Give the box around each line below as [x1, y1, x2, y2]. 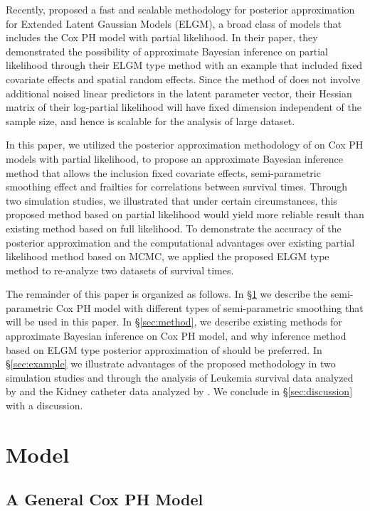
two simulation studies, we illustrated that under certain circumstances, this [6, 193, 337, 208]
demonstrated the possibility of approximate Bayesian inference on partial [6, 43, 328, 58]
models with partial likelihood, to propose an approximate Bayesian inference [6, 151, 343, 166]
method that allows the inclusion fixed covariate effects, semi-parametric [6, 165, 321, 180]
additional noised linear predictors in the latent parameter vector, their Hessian [6, 85, 352, 100]
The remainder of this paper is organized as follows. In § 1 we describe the [6, 286, 327, 301]
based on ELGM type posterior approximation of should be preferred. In [6, 342, 322, 357]
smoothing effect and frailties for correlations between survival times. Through [6, 179, 348, 194]
